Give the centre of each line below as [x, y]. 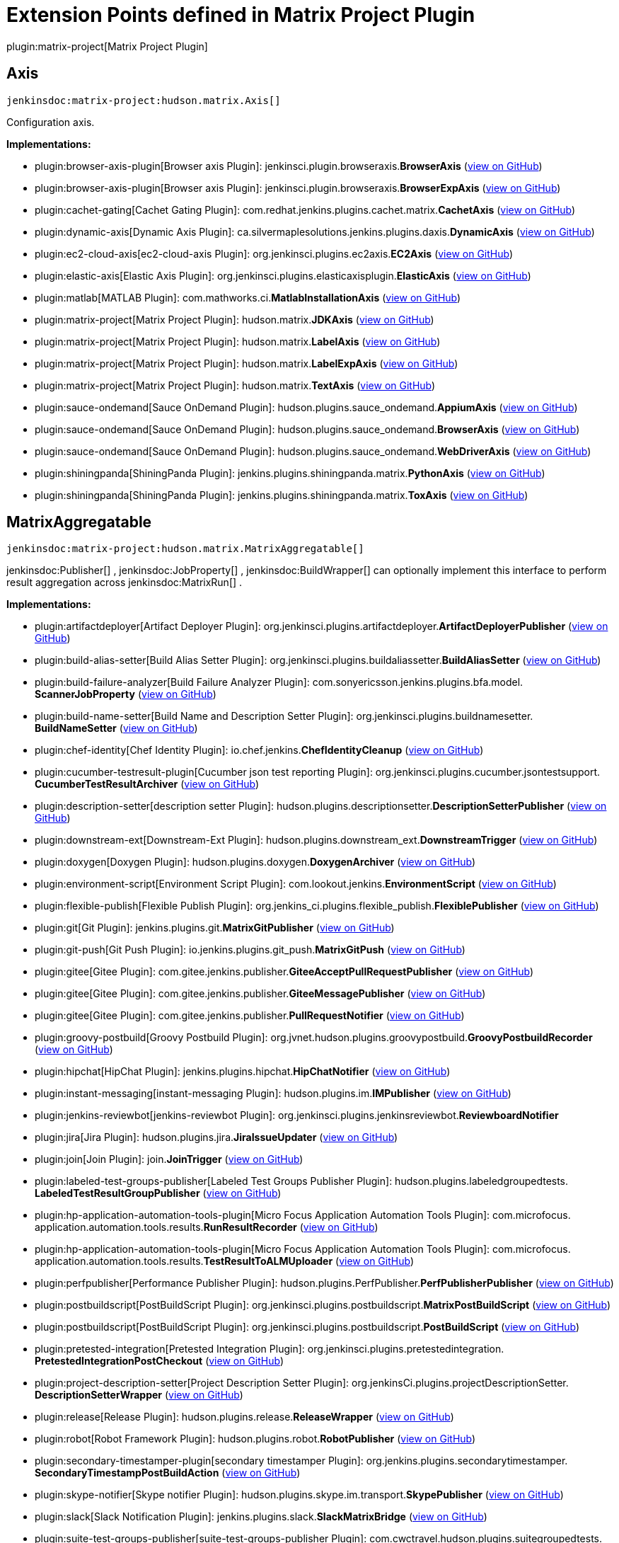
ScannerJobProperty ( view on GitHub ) [126, 694]
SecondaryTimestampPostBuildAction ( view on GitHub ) [168, 1473]
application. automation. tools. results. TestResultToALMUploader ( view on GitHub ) [224, 1261]
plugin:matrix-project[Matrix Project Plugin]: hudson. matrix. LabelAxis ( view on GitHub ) [238, 341]
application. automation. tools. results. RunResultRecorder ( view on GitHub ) [207, 1227]
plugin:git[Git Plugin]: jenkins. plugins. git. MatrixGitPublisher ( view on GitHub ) [215, 928]
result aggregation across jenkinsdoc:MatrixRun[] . [125, 583]
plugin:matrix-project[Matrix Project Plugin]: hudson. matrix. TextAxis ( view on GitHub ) [235, 385]
